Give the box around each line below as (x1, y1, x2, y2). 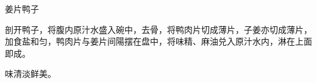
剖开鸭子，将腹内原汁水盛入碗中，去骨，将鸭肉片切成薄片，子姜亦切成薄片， (5, 23, 312, 35)
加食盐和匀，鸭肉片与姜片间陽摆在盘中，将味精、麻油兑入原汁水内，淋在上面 (5, 35, 312, 48)
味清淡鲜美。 (5, 67, 56, 80)
